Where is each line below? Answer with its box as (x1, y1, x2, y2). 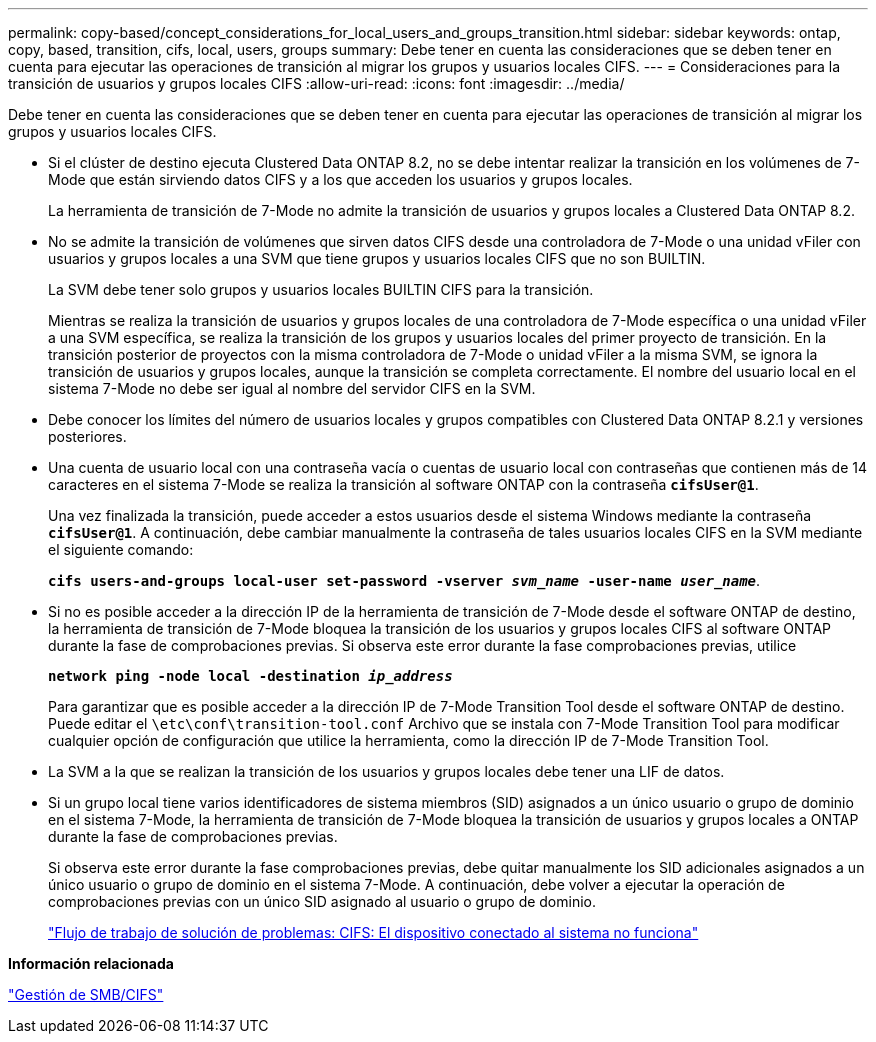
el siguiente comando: (48, 541, 194, 558)
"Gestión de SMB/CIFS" (8, 986, 164, 1003)
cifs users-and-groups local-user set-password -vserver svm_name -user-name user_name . (48, 572, 761, 589)
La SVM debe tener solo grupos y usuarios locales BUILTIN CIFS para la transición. (48, 281, 594, 298)
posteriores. (48, 428, 127, 445)
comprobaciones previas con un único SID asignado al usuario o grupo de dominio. (48, 893, 597, 910)
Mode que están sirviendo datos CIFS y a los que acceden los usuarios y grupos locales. (48, 171, 633, 188)
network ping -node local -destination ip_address (48, 668, 453, 684)
